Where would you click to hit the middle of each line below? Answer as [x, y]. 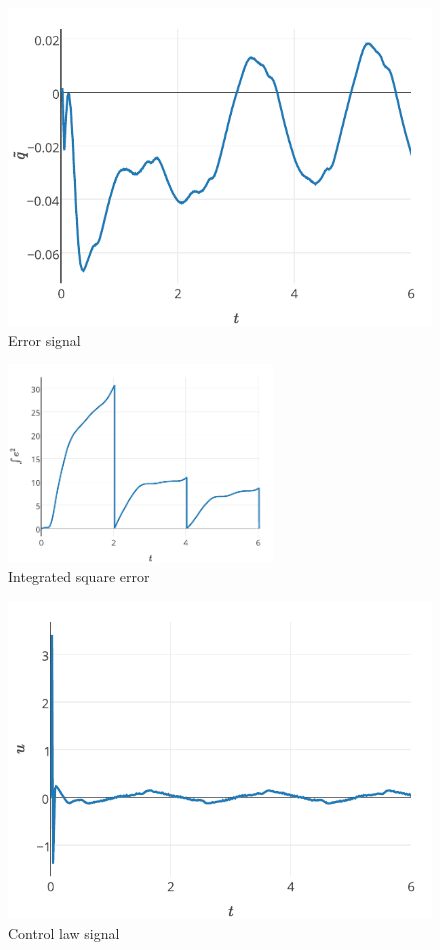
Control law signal [64, 932]
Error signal [44, 339]
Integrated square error [79, 576]
